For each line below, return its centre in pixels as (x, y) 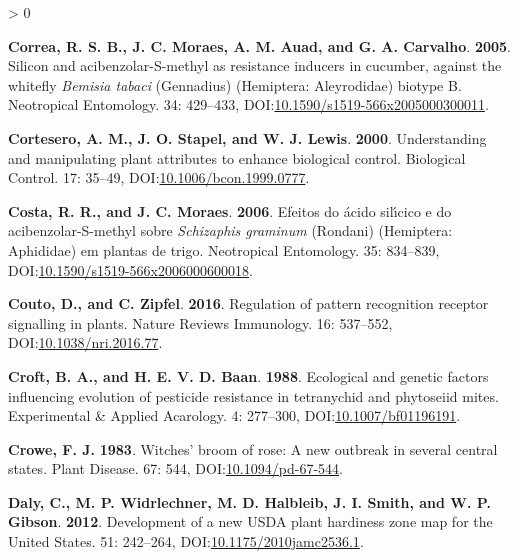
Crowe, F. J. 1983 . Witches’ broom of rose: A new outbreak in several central (253, 448)
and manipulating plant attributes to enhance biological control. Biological (237, 157)
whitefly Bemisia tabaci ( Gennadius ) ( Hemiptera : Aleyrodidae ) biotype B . (235, 84)
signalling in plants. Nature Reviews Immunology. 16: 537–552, (200, 322)
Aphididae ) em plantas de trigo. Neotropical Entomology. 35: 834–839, (224, 249)
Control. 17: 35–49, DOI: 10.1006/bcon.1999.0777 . (159, 177)
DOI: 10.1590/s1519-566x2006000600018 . (130, 269)
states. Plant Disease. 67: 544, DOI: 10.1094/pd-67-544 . (175, 468)
